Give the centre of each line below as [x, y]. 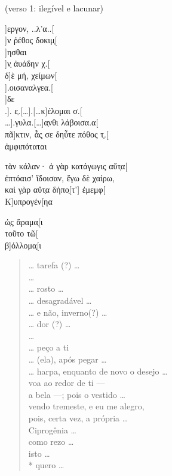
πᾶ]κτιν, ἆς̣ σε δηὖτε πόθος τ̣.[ [57, 134]
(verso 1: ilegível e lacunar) [54, 8]
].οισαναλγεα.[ [29, 87]
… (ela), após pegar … [67, 359]
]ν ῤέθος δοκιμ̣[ [31, 40]
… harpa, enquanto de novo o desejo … [98, 371]
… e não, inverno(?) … [68, 312]
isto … [39, 453]
